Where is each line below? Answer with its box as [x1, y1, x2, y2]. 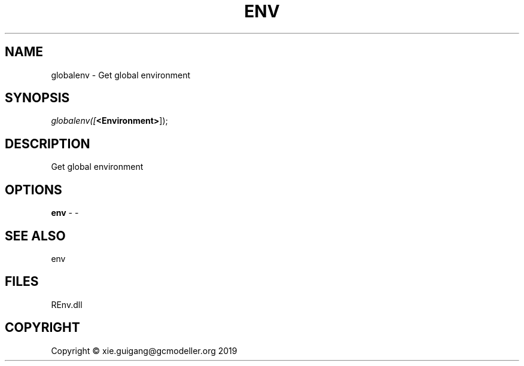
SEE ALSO [5, 228, 66, 243]
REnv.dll [51, 299, 83, 310]
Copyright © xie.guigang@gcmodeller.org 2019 [51, 345, 237, 356]
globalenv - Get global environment [51, 69, 190, 80]
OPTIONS [5, 182, 62, 197]
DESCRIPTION [5, 136, 90, 151]
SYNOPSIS [5, 90, 70, 106]
